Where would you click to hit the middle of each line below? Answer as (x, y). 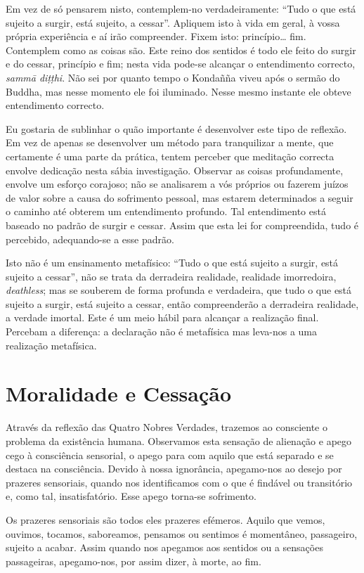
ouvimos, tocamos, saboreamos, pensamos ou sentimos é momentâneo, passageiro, (182, 533)
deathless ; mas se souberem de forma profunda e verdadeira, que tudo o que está (179, 290)
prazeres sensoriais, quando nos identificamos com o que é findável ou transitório (179, 482)
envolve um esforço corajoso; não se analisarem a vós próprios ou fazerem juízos (177, 184)
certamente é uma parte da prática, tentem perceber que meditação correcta (170, 156)
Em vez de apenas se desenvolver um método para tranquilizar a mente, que (170, 142)
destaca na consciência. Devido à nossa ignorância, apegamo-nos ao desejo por (174, 469)
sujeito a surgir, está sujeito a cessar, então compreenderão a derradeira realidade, (182, 303)
